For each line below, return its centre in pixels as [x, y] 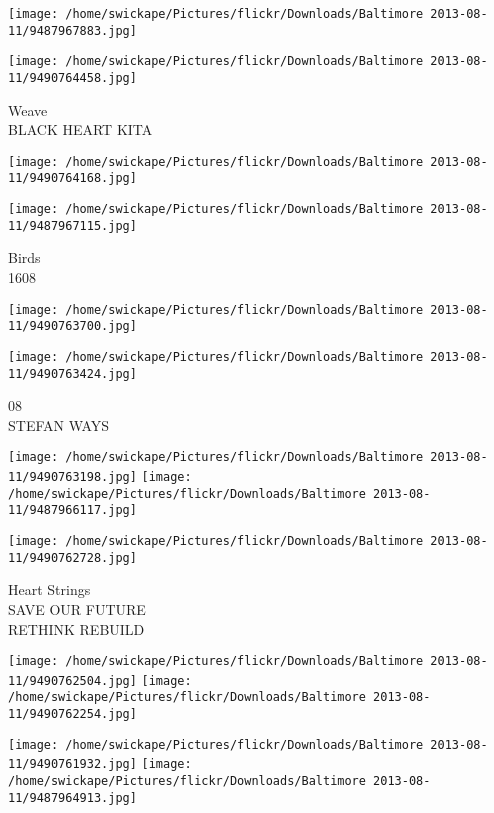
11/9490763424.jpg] [72, 373]
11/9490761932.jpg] [72, 764]
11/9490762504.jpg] [72, 680]
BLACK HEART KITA [80, 129]
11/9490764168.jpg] [72, 178]
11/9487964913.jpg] [72, 797]
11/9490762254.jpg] [72, 714]
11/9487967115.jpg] [72, 225]
